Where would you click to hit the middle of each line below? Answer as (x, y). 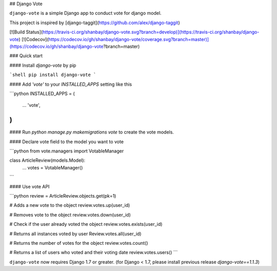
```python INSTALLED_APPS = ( (42, 93)
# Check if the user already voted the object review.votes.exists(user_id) (86, 224)
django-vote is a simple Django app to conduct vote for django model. (85, 13)
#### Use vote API (29, 186)
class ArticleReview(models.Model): (47, 160)
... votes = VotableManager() (53, 167)
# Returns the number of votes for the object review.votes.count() (79, 243)
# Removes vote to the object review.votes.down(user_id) (70, 215)
